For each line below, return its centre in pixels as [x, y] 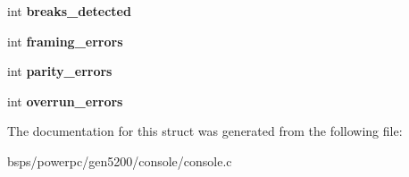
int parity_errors [60, 71]
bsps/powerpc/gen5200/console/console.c [120, 160]
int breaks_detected [69, 11]
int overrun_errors [65, 101]
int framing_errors [65, 41]
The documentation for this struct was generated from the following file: [205, 131]
